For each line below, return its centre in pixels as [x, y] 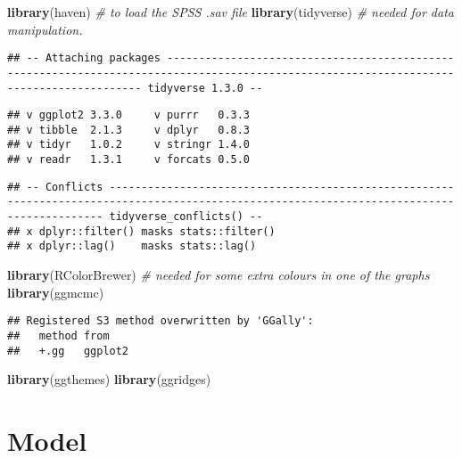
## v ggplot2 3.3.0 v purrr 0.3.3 [129, 115]
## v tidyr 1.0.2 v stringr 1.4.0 [129, 145]
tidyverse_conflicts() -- [186, 217]
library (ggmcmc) [56, 292]
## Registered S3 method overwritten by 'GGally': [161, 321]
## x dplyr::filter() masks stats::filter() [141, 231]
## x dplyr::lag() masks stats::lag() [132, 246]
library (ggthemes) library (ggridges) [109, 379]
